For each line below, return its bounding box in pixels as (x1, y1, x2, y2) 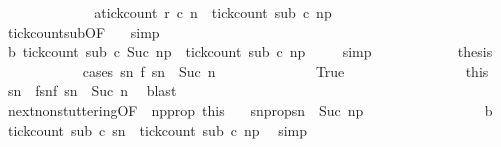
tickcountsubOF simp (7, 21, 160, 42)
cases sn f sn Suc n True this (82, 60, 489, 81)
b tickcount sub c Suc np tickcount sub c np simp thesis (7, 41, 493, 62)
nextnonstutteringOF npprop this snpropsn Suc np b (7, 99, 493, 120)
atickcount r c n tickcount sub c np (94, 2, 332, 22)
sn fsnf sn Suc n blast (7, 80, 177, 101)
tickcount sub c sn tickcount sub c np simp (7, 119, 307, 140)
